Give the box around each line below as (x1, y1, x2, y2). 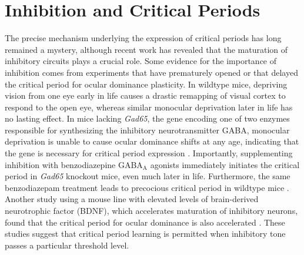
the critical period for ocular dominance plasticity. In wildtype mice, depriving (5, 78, 288, 90)
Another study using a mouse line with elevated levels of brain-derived (5, 193, 259, 205)
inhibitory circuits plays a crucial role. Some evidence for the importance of (5, 55, 277, 67)
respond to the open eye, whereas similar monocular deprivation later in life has (5, 100, 293, 113)
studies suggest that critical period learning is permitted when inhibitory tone (5, 227, 286, 240)
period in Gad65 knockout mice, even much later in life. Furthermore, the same (5, 170, 290, 182)
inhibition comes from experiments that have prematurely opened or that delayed (5, 66, 298, 78)
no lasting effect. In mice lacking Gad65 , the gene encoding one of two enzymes (5, 112, 290, 125)
